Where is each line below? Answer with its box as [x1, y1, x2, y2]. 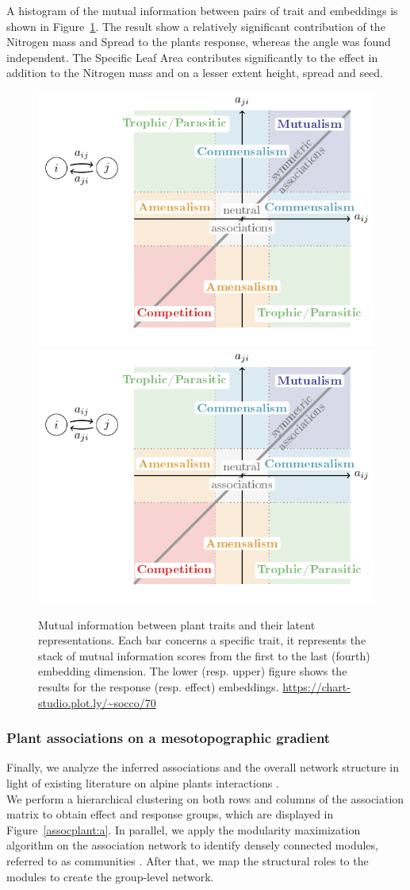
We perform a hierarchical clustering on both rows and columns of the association [6, 790, 404, 807]
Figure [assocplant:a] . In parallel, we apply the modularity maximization [6, 821, 361, 838]
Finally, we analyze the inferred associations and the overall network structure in [6, 759, 400, 776]
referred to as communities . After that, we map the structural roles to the [6, 852, 369, 869]
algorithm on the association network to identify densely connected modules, [6, 837, 378, 853]
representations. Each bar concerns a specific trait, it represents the [38, 632, 366, 648]
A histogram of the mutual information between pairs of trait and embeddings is [6, 2, 398, 18]
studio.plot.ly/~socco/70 [38, 694, 156, 710]
